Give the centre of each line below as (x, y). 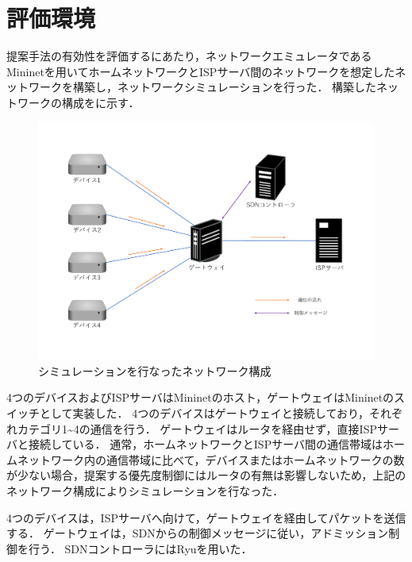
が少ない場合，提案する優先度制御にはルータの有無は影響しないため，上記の (206, 475)
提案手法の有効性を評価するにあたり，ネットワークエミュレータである (189, 56)
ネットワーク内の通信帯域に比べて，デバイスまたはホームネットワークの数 (211, 459)
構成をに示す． (100, 102)
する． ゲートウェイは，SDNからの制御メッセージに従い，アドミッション (198, 533)
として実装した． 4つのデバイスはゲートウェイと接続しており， (204, 412)
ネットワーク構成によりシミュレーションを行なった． (145, 490)
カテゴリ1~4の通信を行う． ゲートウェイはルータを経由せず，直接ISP (197, 428)
